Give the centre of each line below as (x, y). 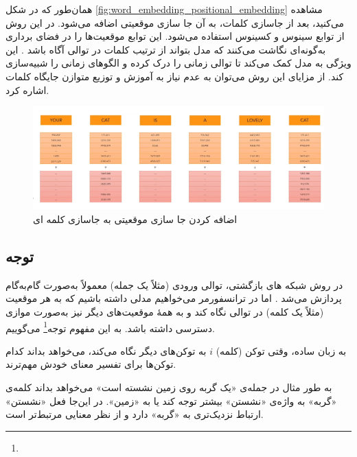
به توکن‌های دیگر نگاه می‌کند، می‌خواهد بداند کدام (106, 350)
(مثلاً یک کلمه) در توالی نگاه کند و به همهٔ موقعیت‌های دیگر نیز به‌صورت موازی (165, 312)
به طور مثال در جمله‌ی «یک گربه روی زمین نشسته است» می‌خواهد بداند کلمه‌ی (169, 387)
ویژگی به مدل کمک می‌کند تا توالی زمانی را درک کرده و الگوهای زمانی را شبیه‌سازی (178, 63)
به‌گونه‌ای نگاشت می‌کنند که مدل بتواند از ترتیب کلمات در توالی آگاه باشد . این (166, 49)
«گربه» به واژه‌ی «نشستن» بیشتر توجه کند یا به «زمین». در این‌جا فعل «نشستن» (171, 400)
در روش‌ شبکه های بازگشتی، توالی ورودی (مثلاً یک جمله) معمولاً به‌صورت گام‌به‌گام (174, 284)
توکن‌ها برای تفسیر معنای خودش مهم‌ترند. (91, 364)
